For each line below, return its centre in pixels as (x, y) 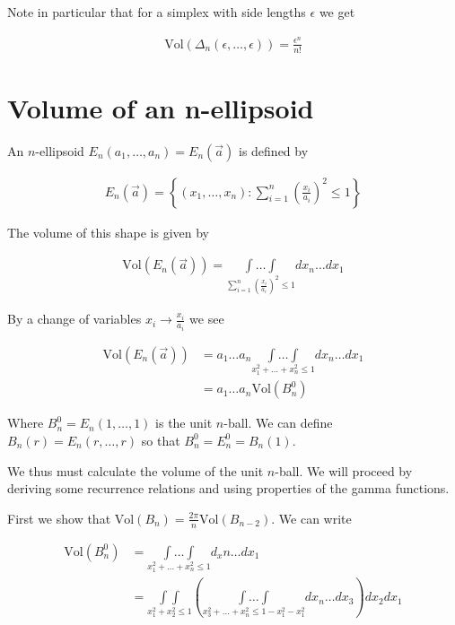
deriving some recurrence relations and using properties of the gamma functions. (228, 488)
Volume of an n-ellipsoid (161, 107)
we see (207, 319)
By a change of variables (74, 319)
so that (161, 440)
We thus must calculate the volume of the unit (136, 470)
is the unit (184, 423)
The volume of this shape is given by (108, 232)
